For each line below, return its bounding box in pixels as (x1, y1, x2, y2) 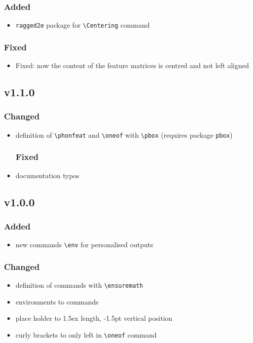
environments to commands (15, 296, 99, 306)
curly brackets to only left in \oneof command (15, 329, 157, 340)
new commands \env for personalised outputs (15, 239, 153, 250)
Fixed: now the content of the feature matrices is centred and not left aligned (15, 60, 249, 71)
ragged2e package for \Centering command (15, 20, 150, 30)
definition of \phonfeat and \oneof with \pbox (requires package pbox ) (15, 129, 233, 140)
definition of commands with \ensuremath (15, 280, 143, 290)
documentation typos (15, 170, 79, 180)
